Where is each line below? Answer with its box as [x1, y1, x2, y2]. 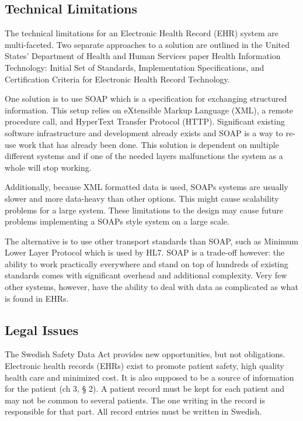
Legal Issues [5, 320, 79, 339]
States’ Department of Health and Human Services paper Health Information [5, 50, 281, 62]
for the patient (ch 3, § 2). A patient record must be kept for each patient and [5, 382, 285, 395]
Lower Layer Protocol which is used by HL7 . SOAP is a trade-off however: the [5, 246, 285, 258]
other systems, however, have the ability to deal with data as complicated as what [5, 281, 298, 293]
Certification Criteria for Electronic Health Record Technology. [5, 73, 230, 85]
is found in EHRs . [5, 292, 69, 304]
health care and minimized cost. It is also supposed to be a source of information [5, 371, 294, 383]
